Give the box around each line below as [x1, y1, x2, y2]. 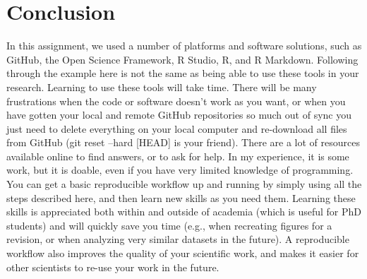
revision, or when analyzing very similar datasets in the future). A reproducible [6, 232, 349, 247]
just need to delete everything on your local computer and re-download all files [6, 121, 347, 136]
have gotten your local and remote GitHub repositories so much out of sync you [6, 107, 351, 122]
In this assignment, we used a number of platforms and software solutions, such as [6, 38, 362, 53]
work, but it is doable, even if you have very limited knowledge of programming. [6, 162, 354, 177]
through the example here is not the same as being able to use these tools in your [6, 66, 359, 81]
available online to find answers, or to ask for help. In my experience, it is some [6, 148, 349, 163]
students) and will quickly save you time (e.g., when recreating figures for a [6, 218, 332, 232]
